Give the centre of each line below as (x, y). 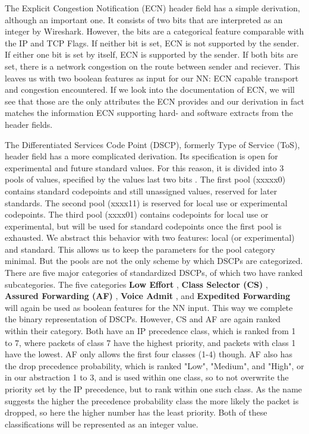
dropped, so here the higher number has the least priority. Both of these (136, 412)
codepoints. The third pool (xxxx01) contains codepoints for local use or (137, 214)
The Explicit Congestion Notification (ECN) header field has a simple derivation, (152, 8)
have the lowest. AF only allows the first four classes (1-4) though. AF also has (149, 354)
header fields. (29, 124)
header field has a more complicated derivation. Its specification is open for (141, 156)
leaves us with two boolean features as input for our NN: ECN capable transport (152, 78)
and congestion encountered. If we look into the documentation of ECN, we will (150, 89)
